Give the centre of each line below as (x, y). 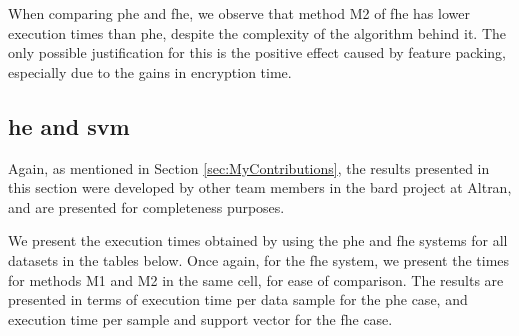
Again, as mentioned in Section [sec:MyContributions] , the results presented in (249, 167)
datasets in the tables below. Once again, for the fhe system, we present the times (259, 259)
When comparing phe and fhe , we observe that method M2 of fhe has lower (239, 13)
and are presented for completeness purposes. (146, 206)
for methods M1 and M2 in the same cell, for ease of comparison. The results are (256, 279)
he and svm (69, 125)
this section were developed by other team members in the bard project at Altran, (260, 187)
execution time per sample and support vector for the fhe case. (200, 318)
